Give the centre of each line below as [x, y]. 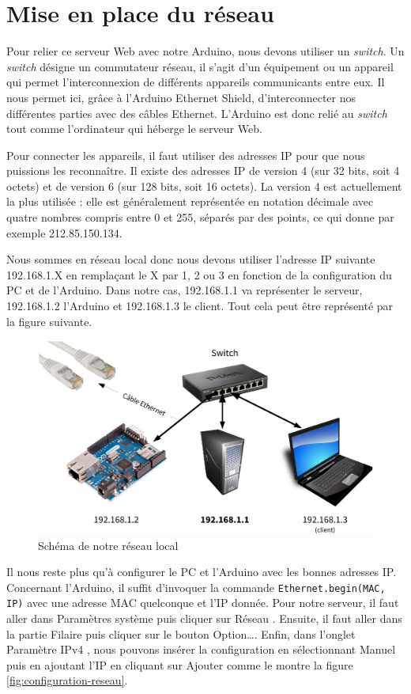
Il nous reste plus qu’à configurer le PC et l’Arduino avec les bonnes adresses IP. [202, 572]
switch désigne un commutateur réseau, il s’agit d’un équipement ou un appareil [200, 66]
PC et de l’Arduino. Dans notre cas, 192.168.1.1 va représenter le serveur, [185, 290]
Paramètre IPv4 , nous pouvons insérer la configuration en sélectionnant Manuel [201, 649]
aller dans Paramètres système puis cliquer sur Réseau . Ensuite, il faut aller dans [204, 618]
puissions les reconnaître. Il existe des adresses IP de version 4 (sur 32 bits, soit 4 [203, 171]
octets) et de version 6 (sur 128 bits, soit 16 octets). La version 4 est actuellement [204, 186]
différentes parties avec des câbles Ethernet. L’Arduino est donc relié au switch [197, 113]
